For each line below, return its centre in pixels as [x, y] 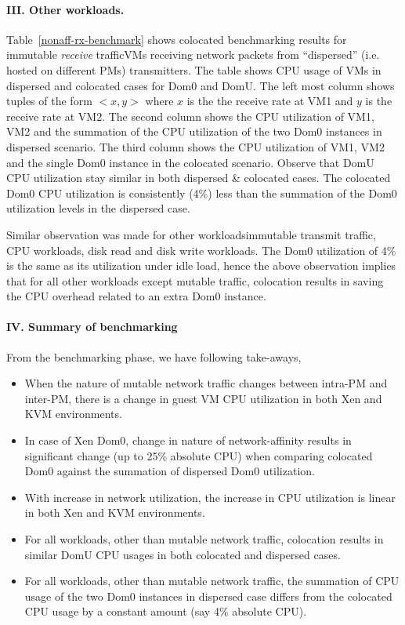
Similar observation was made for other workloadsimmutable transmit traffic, [191, 234]
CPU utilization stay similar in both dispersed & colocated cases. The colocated [199, 178]
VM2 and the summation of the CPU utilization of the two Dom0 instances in [194, 131]
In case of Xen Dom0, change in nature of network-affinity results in [188, 440]
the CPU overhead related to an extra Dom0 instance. [136, 296]
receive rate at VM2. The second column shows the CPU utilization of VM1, [190, 116]
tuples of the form [49, 101]
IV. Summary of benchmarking [92, 327]
